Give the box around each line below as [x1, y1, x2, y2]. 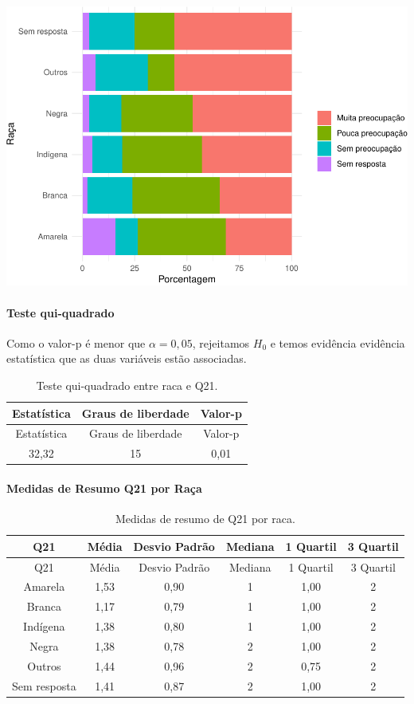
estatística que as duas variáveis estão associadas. [6, 350, 247, 367]
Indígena [23, 618, 65, 635]
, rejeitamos [192, 334, 250, 351]
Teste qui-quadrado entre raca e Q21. [36, 377, 218, 394]
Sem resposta [12, 677, 76, 694]
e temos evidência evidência [270, 334, 405, 351]
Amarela [23, 578, 65, 595]
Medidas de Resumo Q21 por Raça [6, 479, 202, 496]
